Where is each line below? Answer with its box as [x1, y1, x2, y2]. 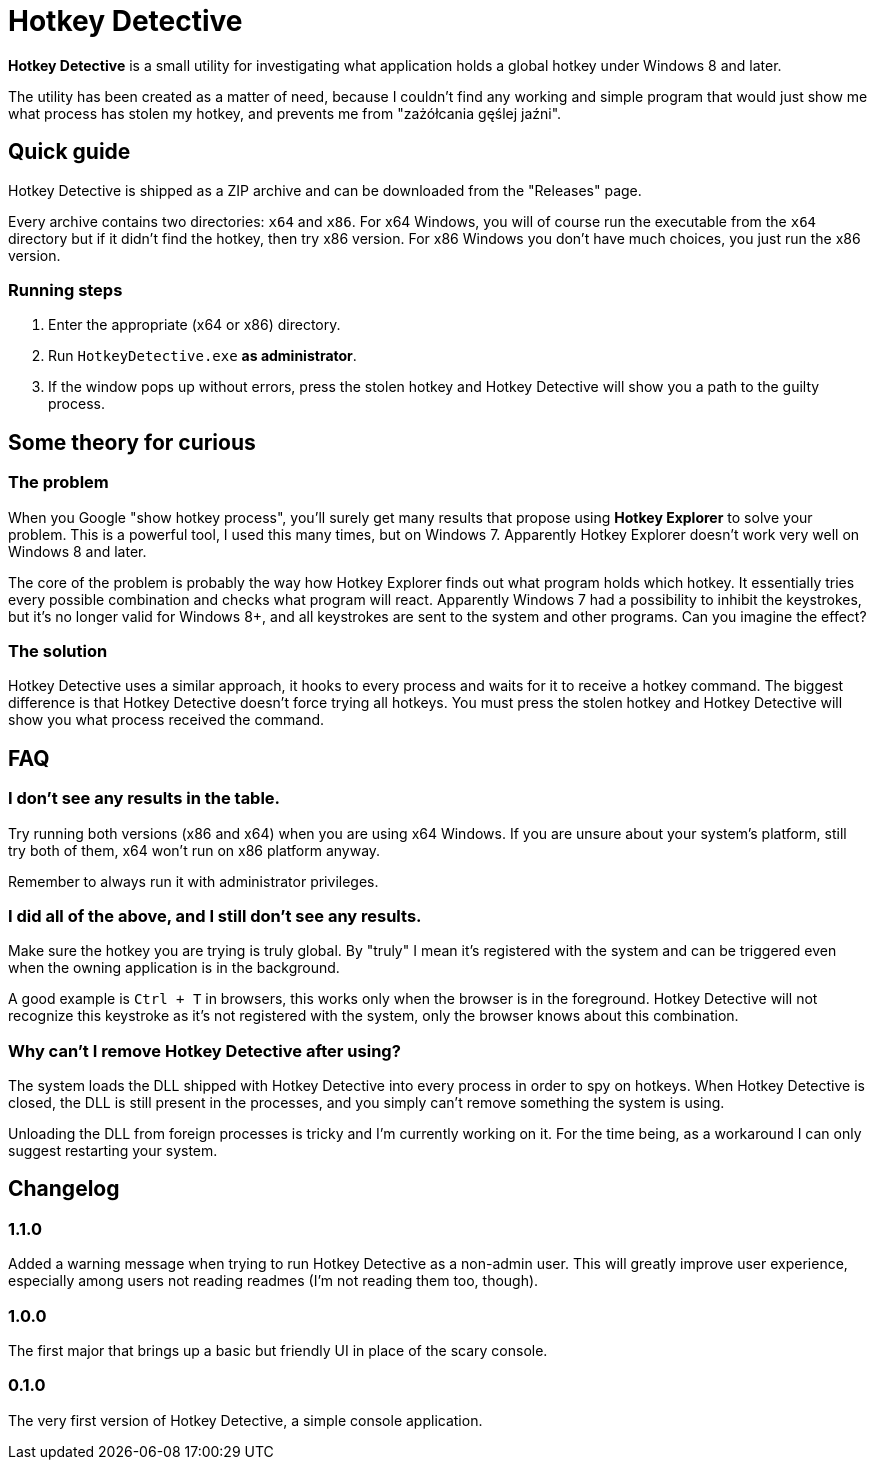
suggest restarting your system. [8, 1142, 218, 1160]
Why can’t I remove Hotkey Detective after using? [8, 1040, 401, 1061]
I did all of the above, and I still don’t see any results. [8, 905, 422, 926]
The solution [8, 640, 108, 661]
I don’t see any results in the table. [8, 788, 281, 809]
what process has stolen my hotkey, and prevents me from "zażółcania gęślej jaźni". [8, 104, 562, 122]
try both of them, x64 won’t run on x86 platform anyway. [8, 841, 381, 859]
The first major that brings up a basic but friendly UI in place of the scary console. [8, 1342, 548, 1359]
